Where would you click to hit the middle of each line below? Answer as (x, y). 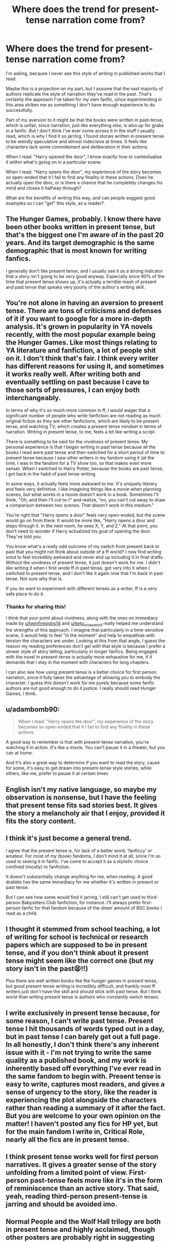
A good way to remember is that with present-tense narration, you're (77, 742)
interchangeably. (33, 398)
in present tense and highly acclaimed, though (80, 1229)
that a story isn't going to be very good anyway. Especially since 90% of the (85, 276)
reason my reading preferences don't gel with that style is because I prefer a (86, 646)
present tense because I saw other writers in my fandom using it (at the (80, 457)
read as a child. (22, 913)
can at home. (19, 753)
